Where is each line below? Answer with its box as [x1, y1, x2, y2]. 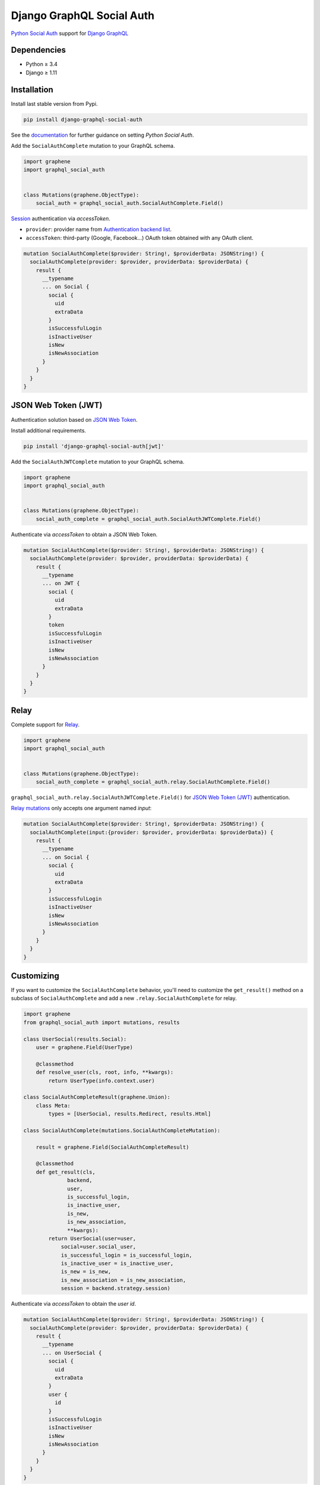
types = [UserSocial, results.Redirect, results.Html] [48, 1111, 212, 1117]
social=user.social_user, [60, 1243, 136, 1250]
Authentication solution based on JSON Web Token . [11, 416, 138, 423]
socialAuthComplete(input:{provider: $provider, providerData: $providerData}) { [30, 829, 274, 836]
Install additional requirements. [11, 426, 87, 434]
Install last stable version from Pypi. [11, 100, 98, 107]
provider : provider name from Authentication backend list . [25, 226, 172, 233]
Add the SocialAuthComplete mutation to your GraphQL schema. [11, 143, 175, 150]
